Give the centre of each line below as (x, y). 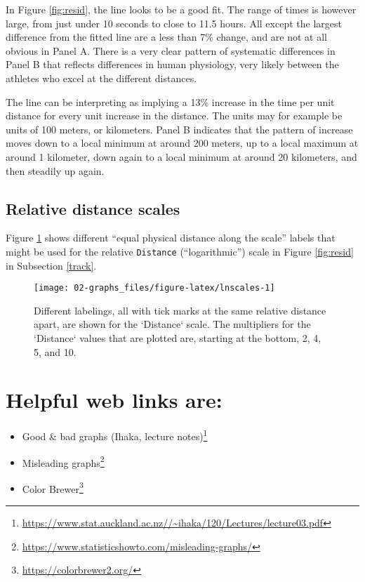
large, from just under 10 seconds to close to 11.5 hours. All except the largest (174, 23)
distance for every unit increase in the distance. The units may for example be (174, 115)
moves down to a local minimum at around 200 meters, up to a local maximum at (182, 143)
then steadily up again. (55, 170)
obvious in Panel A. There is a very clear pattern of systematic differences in (171, 50)
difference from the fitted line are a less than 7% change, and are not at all (166, 37)
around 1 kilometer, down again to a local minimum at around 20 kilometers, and (181, 156)
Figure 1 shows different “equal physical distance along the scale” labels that (171, 238)
